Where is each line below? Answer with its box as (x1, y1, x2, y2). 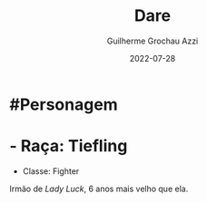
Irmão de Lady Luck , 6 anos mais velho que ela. (9, 183, 189, 194)
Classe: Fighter (22, 165, 80, 177)
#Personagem (9, 94, 118, 114)
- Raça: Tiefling (9, 136, 128, 157)
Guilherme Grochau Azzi (106, 35, 199, 46)
